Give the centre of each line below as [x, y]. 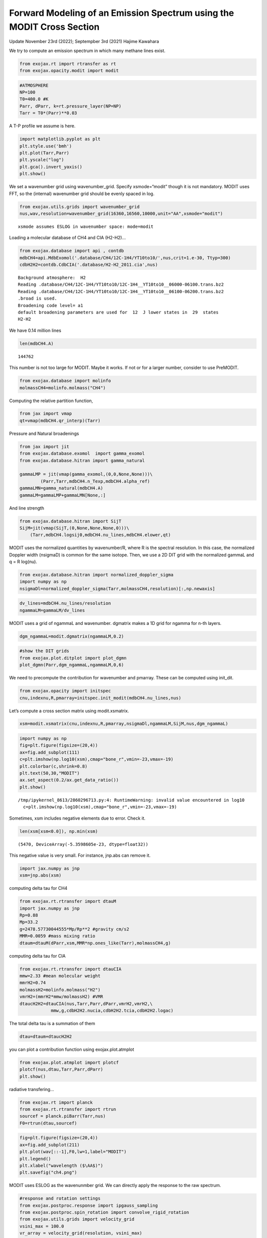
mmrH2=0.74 [33, 983]
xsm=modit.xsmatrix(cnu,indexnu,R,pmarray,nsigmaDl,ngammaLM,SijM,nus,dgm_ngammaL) [124, 724]
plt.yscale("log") [42, 160]
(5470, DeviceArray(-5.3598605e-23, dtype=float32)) [83, 844]
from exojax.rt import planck [56, 1102]
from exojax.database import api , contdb [72, 251]
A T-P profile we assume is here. [42, 126]
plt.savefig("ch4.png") [48, 1173]
